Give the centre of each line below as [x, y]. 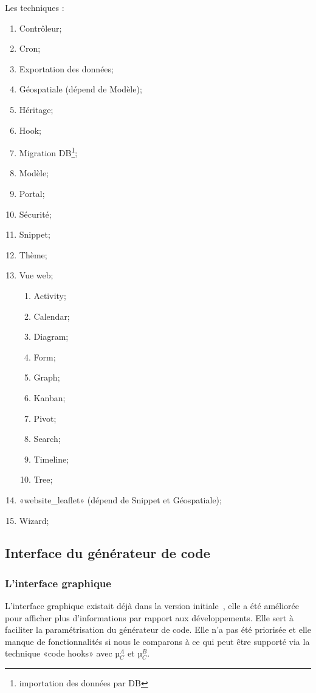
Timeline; [51, 459]
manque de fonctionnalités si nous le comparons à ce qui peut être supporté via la [157, 641]
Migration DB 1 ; [48, 152]
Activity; [50, 295]
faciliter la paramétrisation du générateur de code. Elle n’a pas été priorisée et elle [158, 629]
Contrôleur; [40, 28]
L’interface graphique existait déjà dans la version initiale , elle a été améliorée [152, 606]
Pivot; [45, 418]
